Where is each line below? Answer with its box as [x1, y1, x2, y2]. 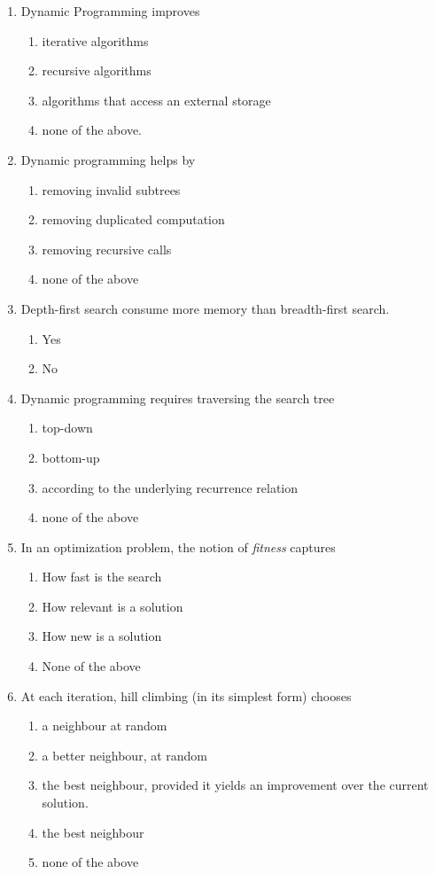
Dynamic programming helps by [20, 150, 196, 168]
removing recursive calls [42, 239, 172, 258]
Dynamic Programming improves [20, 2, 200, 20]
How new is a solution [42, 627, 162, 645]
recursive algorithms [42, 61, 151, 80]
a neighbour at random [42, 716, 167, 735]
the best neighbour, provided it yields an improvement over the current [42, 776, 429, 794]
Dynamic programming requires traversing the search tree [20, 388, 335, 407]
